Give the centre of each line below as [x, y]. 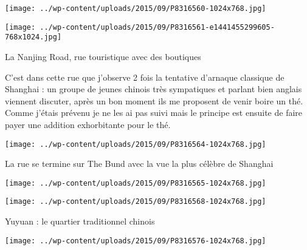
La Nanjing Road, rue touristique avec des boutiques [103, 56]
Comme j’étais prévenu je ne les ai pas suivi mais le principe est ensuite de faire [154, 113]
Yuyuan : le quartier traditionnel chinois [80, 221]
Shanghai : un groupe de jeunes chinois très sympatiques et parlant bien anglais [153, 89]
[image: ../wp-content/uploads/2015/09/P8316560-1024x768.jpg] [136, 8]
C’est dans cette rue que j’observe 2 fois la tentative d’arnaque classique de [145, 77]
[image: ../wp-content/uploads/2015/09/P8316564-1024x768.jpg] [136, 144]
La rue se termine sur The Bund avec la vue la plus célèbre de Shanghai [139, 164]
